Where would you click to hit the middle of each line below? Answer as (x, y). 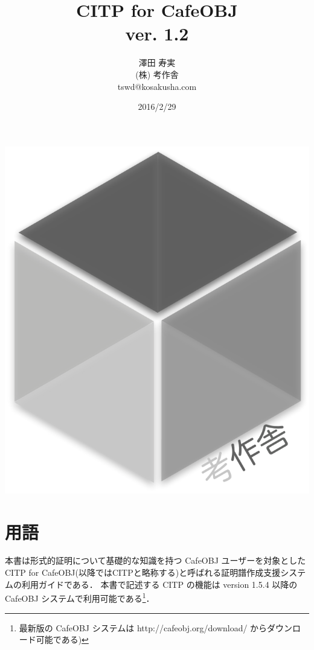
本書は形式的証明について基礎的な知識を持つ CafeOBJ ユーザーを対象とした (155, 560)
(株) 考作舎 (157, 74)
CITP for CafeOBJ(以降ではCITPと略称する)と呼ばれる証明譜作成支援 (143, 572)
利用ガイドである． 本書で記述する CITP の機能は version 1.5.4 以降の (159, 584)
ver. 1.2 (157, 33)
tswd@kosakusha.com (157, 86)
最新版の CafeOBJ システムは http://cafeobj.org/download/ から (143, 627)
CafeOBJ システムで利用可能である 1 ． (80, 597)
